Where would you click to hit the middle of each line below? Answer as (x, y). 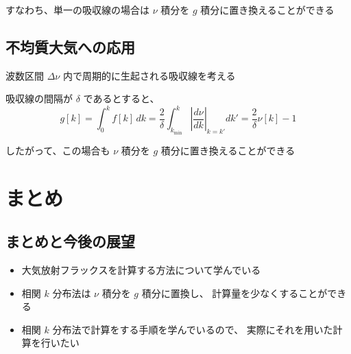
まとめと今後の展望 (70, 241)
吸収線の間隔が (39, 98)
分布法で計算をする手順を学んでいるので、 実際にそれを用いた (193, 329)
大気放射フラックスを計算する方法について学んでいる (141, 270)
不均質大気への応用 (70, 46)
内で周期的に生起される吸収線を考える (149, 75)
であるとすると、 (121, 98)
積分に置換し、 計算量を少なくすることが (234, 293)
